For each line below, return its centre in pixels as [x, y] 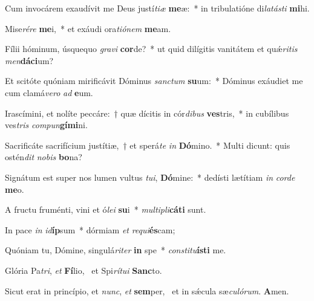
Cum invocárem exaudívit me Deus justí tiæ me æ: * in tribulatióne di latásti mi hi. [157, 8]
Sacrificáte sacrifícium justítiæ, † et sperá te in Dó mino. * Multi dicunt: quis [148, 145]
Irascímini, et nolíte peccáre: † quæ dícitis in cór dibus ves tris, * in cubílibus [147, 113]
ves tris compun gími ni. [46, 125]
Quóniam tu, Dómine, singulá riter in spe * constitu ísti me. [116, 250]
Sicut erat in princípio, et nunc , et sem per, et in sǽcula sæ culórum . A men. [147, 290]
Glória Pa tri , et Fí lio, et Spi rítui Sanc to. [83, 270]
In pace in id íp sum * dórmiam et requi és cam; [90, 229]
